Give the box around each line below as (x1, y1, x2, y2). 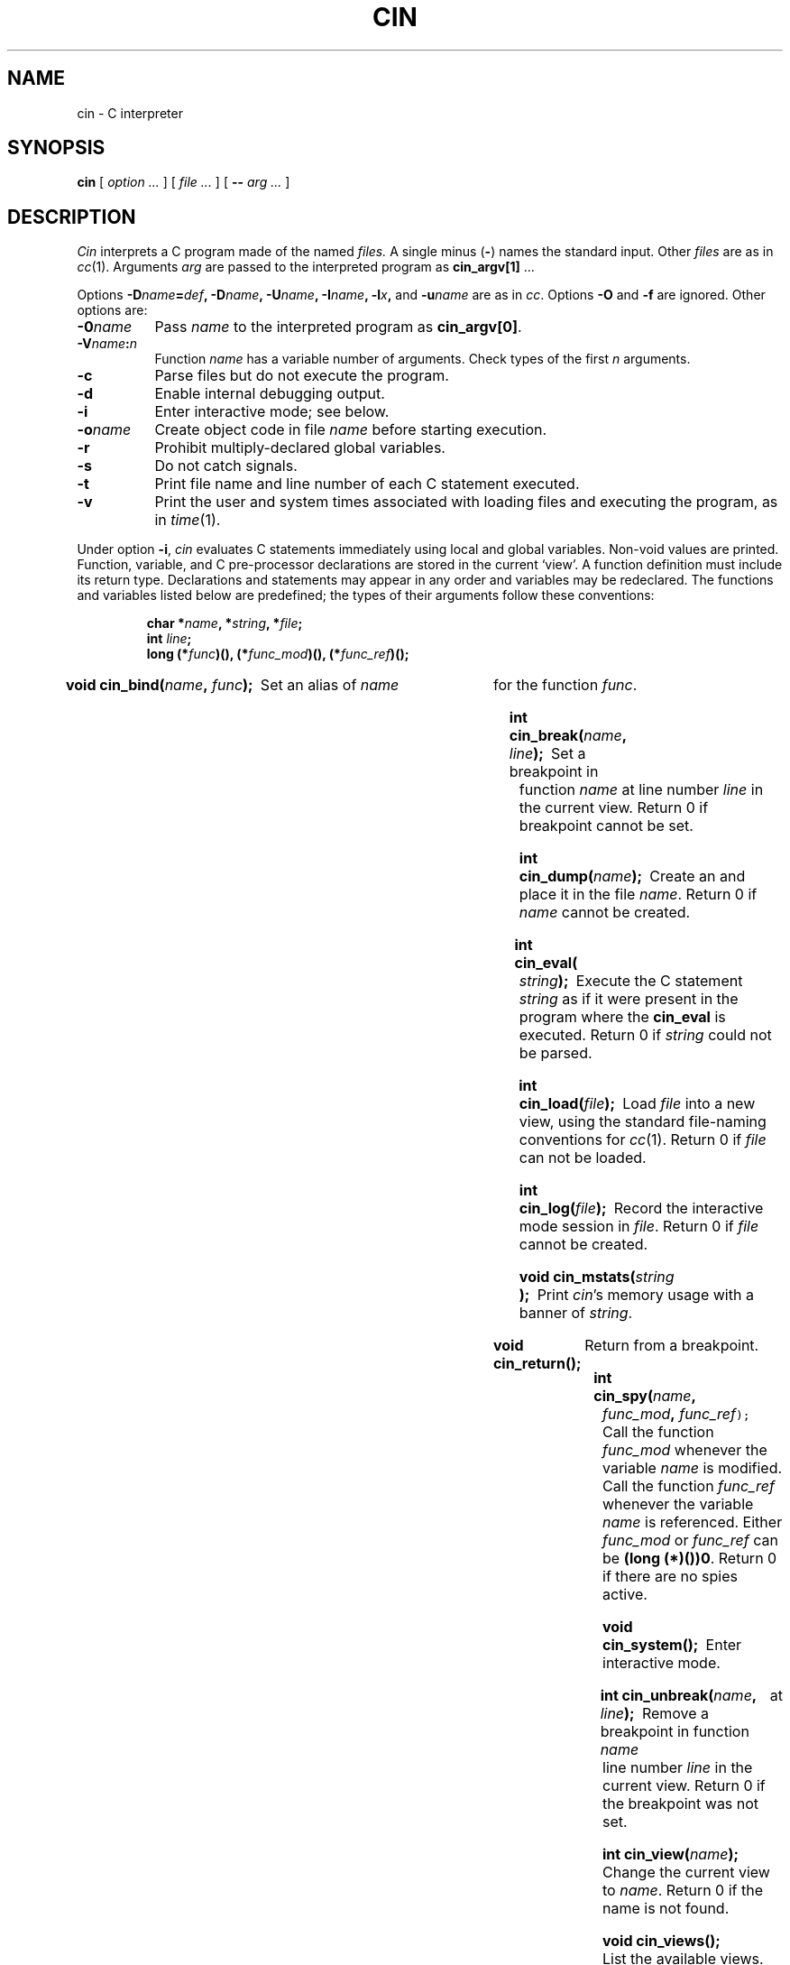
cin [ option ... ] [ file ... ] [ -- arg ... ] (77, 174, 290, 190)
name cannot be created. (519, 903, 691, 922)
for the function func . (492, 676, 638, 695)
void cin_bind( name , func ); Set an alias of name (65, 676, 400, 695)
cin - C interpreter (77, 105, 183, 121)
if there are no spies (602, 1567, 738, 1586)
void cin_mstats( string (519, 1268, 675, 1287)
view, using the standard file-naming (519, 1112, 767, 1131)
